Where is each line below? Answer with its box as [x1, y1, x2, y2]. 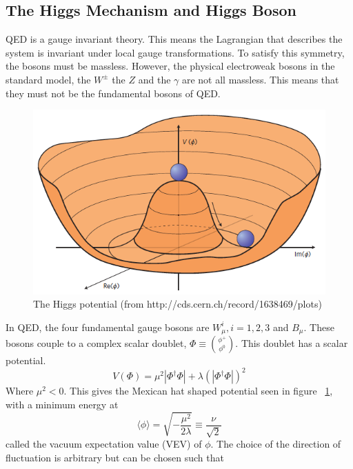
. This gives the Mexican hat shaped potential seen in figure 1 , [63, 383, 333, 398]
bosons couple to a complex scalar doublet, [6, 336, 187, 350]
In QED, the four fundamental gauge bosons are [6, 319, 210, 334]
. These [303, 319, 334, 334]
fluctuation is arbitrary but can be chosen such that [6, 450, 224, 464]
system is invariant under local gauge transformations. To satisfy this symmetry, [6, 45, 345, 59]
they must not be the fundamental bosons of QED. [6, 86, 221, 100]
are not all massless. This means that [181, 72, 339, 86]
